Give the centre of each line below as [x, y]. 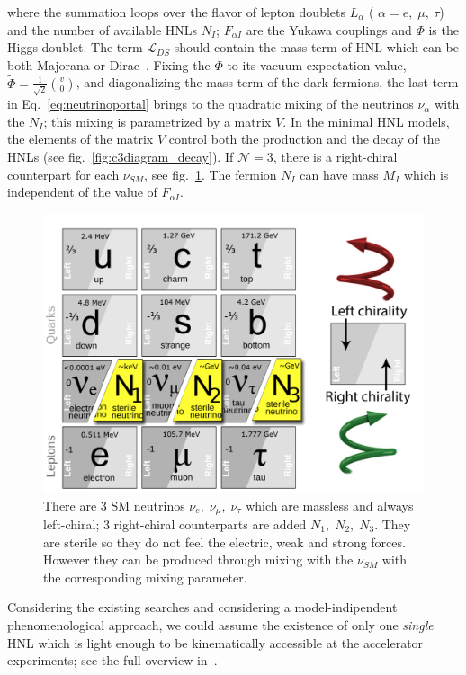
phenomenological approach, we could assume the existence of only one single [220, 625]
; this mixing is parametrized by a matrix [157, 121]
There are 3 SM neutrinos [114, 505]
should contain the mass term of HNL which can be [316, 47]
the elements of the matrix [81, 139]
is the [444, 29]
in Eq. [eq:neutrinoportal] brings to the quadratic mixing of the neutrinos [211, 104]
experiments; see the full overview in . [112, 660]
